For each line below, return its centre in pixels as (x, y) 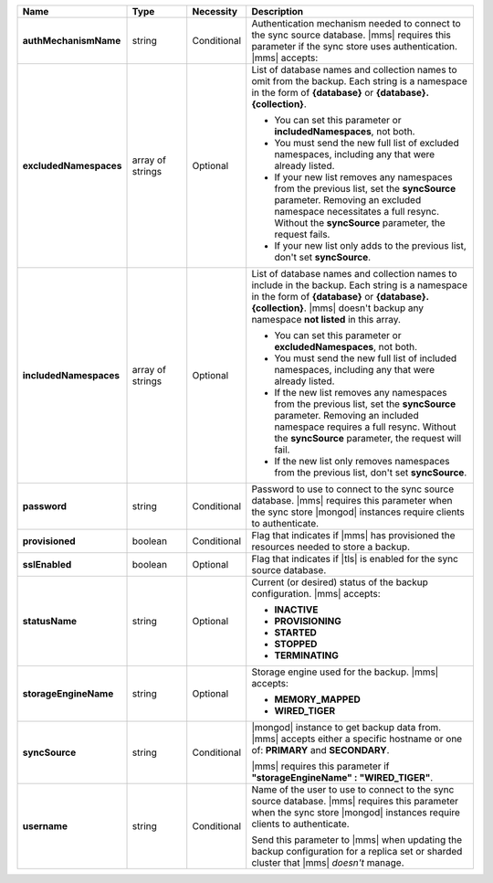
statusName (50, 621)
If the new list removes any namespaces (361, 393)
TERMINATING (307, 655)
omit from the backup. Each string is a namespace (359, 81)
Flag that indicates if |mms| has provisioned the (353, 535)
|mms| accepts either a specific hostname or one (357, 739)
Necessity (215, 11)
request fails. (302, 234)
